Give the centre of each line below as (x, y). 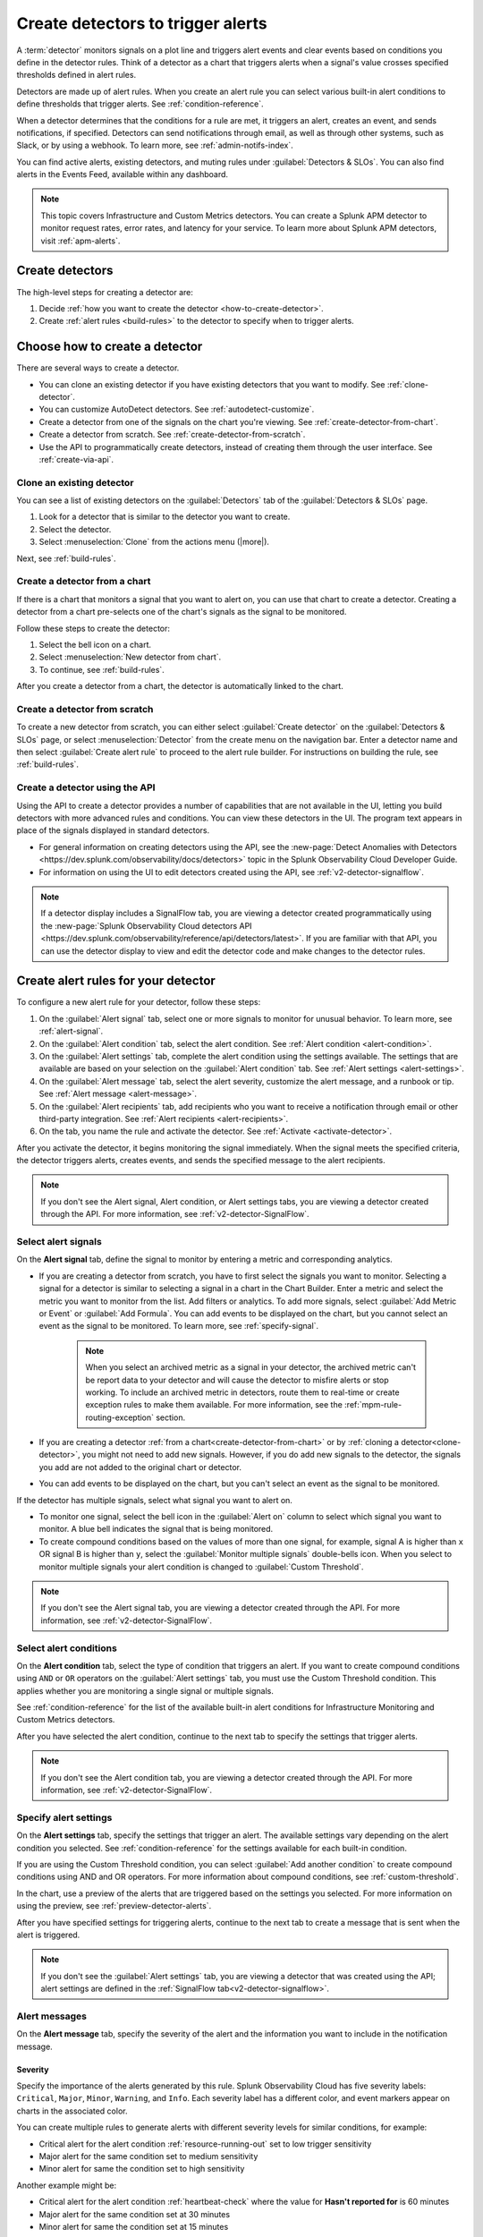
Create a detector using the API (86, 787)
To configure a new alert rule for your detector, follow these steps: (139, 1002)
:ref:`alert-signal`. (71, 1031)
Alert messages (51, 2016)
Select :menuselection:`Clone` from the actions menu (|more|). (154, 542)
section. (170, 1417)
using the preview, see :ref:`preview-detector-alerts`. (114, 1906)
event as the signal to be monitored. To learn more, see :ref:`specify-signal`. (179, 1326)
